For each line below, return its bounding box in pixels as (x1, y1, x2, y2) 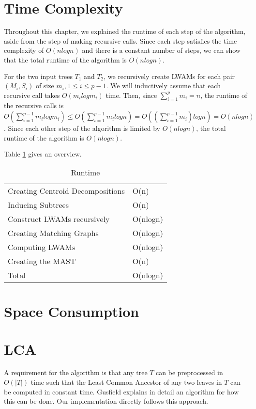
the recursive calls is (4, 100, 64, 110)
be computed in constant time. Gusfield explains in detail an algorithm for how (4, 386, 239, 396)
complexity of (4, 45, 44, 55)
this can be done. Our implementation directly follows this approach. (4, 396, 208, 406)
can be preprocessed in (156, 367, 223, 378)
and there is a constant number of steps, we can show (82, 45, 241, 55)
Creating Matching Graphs (8, 227, 99, 238)
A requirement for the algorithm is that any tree (4, 367, 148, 378)
